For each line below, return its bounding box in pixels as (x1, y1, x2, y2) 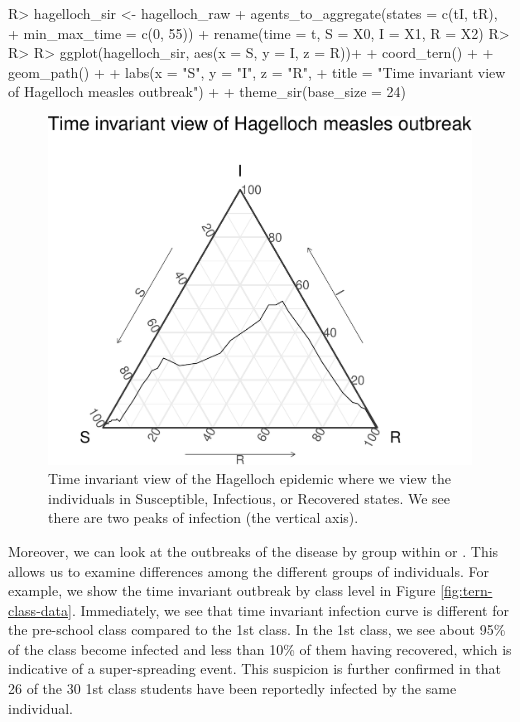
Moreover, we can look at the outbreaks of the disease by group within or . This (8, 540, 499, 561)
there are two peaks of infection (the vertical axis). (48, 507, 359, 528)
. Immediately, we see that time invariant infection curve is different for (71, 599, 509, 620)
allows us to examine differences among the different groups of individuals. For (8, 560, 490, 581)
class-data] (8, 599, 72, 620)
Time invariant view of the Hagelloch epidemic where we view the (48, 468, 451, 489)
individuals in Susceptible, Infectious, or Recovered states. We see (48, 487, 451, 508)
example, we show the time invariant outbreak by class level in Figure (8, 580, 436, 601)
